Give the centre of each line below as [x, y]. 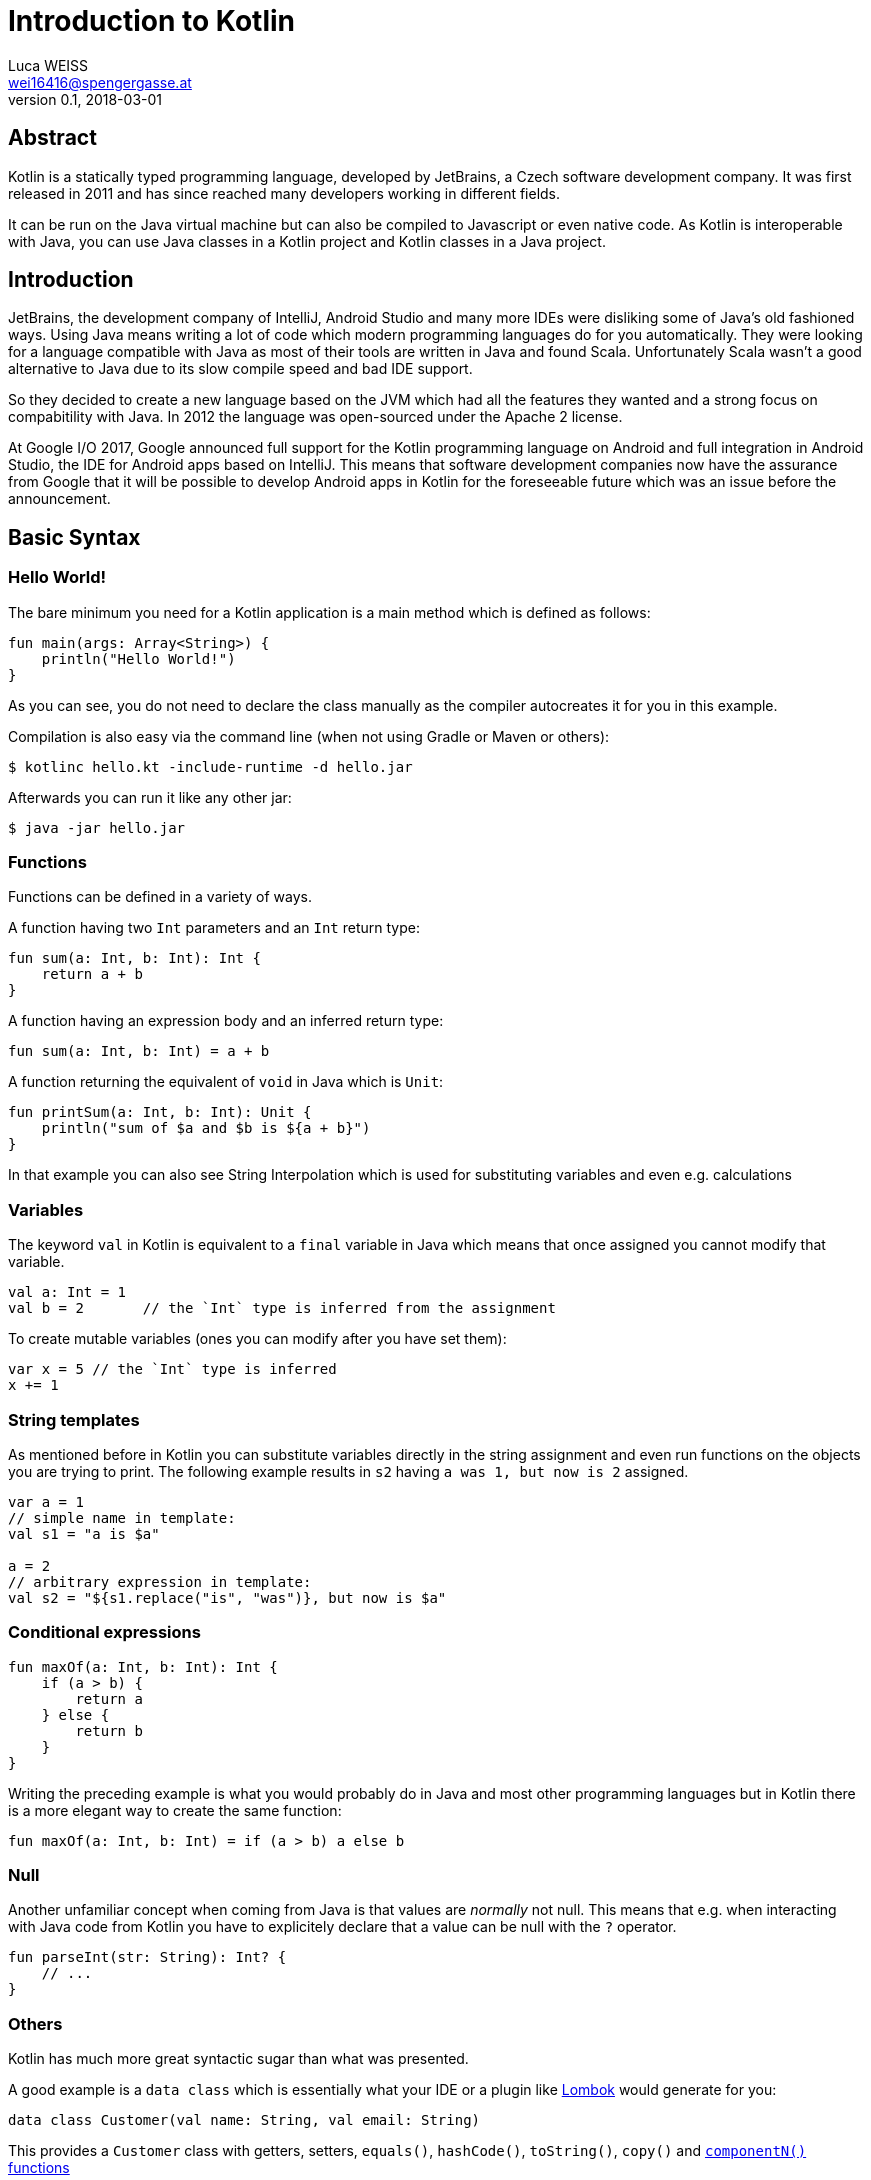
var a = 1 [46, 1501]
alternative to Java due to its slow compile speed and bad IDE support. [240, 369]
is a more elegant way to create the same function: [175, 1810]
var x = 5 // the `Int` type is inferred [172, 1369]
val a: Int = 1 [67, 1292]
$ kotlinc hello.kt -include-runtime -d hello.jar [210, 766]
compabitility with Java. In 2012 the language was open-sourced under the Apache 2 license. [315, 417]
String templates [74, 1419]
